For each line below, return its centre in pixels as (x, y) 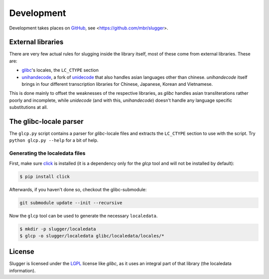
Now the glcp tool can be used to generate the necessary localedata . (83, 216)
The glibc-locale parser (47, 122)
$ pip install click (45, 176)
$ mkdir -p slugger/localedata (58, 229)
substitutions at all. (29, 107)
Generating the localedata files (47, 153)
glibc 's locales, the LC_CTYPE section (60, 70)
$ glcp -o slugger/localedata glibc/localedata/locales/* (92, 236)
